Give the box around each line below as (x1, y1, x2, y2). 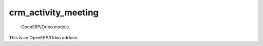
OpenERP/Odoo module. (21, 24, 71, 30)
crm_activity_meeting (9, 7, 99, 18)
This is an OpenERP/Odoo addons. (9, 34, 79, 40)
